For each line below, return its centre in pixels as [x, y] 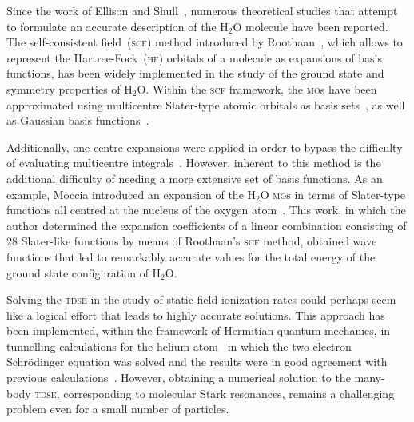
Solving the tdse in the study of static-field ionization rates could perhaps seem [201, 299]
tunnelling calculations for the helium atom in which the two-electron [179, 346]
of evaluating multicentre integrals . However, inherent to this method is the [194, 163]
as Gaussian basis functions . [78, 120]
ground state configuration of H [84, 272]
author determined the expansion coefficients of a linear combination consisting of [207, 225]
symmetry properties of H [70, 88]
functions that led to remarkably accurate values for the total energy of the [191, 256]
